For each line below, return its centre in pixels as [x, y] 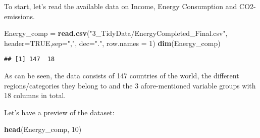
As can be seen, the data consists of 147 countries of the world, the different [122, 76]
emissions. [19, 16]
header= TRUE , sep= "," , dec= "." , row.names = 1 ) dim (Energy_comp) [112, 43]
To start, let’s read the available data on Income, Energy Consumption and [121, 6]
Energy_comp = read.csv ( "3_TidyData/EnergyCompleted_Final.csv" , [116, 33]
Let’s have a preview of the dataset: [59, 112]
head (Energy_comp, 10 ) [43, 129]
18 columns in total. [35, 95]
